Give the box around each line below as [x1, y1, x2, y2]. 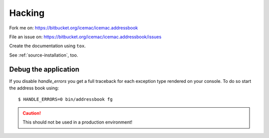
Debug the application [9, 65, 80, 73]
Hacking [9, 7, 45, 18]
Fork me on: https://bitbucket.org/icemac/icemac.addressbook [9, 25, 138, 31]
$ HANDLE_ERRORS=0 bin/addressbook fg [18, 97, 113, 102]
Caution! [22, 110, 41, 116]
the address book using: [9, 85, 59, 91]
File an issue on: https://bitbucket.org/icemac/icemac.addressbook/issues [9, 34, 162, 40]
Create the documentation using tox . [9, 43, 86, 49]
